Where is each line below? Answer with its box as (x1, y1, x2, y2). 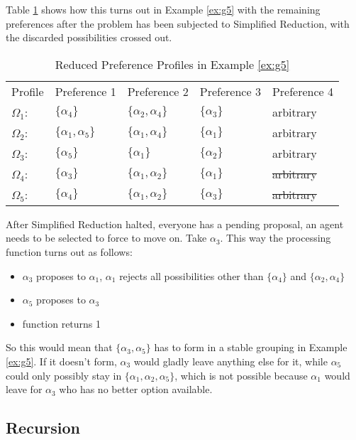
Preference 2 (127, 82, 189, 100)
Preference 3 (199, 82, 261, 100)
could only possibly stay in (6, 367, 122, 382)
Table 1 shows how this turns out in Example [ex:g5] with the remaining (6, 2, 321, 16)
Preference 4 (272, 82, 333, 100)
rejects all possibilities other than (119, 268, 264, 283)
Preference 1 (55, 82, 116, 100)
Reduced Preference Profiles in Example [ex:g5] (55, 55, 290, 73)
